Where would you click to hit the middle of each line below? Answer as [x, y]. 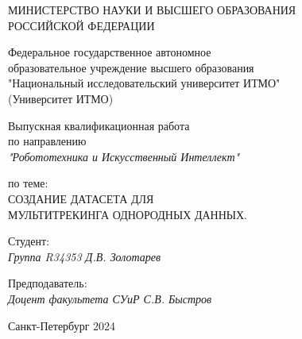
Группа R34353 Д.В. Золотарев [85, 256]
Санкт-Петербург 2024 [62, 325]
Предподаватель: [48, 283]
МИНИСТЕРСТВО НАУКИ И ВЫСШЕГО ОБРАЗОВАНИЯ [152, 10]
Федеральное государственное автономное [110, 52]
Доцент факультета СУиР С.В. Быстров [110, 298]
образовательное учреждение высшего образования [131, 67]
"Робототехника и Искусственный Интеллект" [124, 156]
